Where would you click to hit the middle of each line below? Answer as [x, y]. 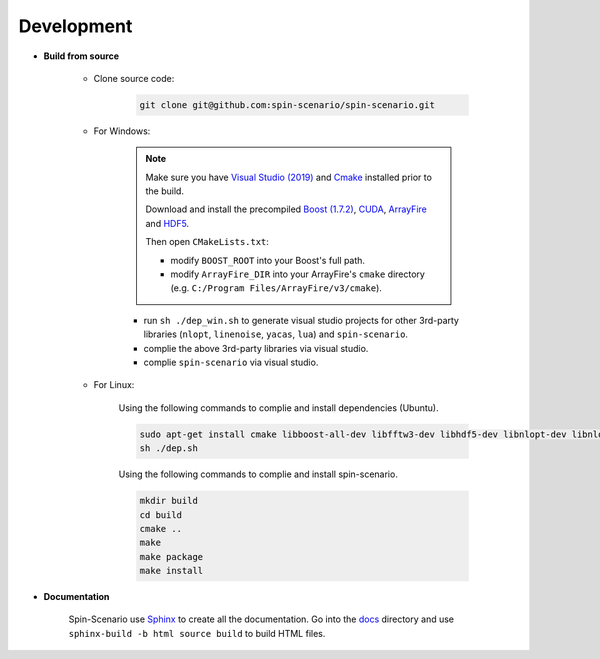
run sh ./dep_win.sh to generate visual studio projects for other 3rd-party [301, 320]
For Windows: [122, 131]
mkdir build [169, 501]
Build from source [81, 56]
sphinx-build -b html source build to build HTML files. [197, 633]
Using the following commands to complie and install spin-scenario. [258, 474]
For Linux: [114, 385]
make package [171, 556]
